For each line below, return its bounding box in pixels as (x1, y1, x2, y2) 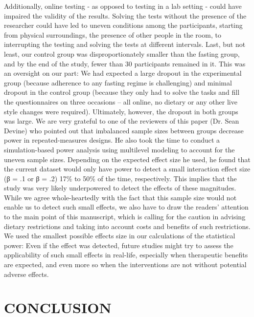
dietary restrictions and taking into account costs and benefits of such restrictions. (4, 221, 251, 231)
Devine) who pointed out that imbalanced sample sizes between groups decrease (4, 125, 244, 135)
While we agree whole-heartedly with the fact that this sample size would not (4, 192, 237, 202)
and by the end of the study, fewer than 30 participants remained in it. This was (4, 58, 246, 68)
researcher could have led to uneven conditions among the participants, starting (4, 20, 243, 30)
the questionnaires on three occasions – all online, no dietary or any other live (4, 96, 237, 106)
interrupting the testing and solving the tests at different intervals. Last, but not (4, 39, 246, 49)
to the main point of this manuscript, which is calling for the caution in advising (4, 211, 246, 222)
